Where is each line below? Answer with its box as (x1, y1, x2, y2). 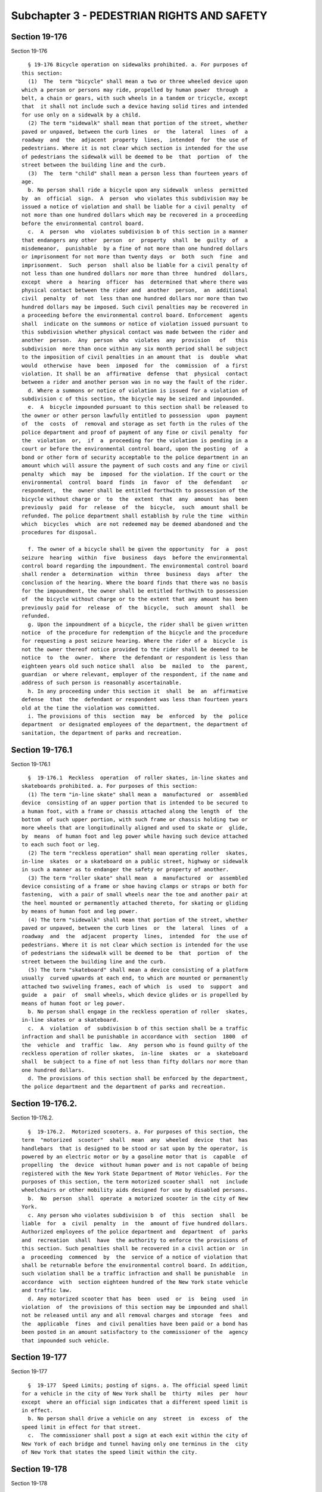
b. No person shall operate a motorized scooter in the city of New (27, 1195, 248, 1202)
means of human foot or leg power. (21, 1000, 126, 1007)
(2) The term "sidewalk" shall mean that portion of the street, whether (27, 120, 248, 127)
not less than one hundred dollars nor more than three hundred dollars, (21, 270, 248, 277)
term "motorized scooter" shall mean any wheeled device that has (21, 1137, 248, 1143)
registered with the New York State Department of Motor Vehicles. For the (21, 1170, 248, 1177)
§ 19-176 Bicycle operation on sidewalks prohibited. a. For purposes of (27, 61, 248, 68)
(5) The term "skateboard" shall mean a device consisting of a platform (27, 966, 248, 973)
